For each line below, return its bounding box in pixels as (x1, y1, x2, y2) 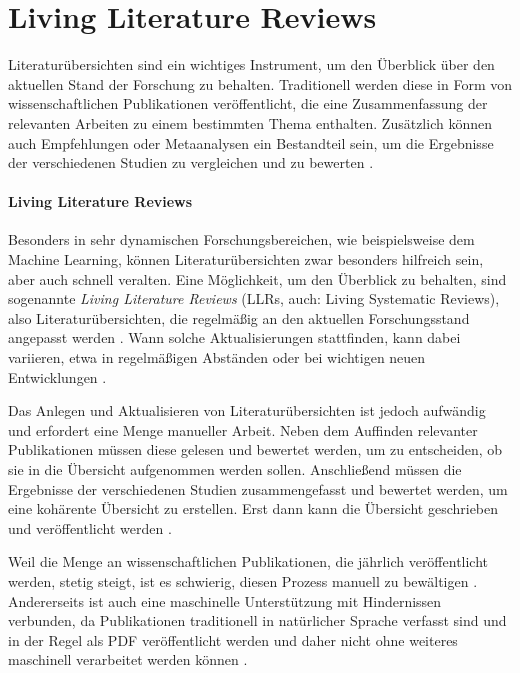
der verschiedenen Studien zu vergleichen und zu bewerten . (8, 152, 374, 173)
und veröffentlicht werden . (8, 517, 172, 538)
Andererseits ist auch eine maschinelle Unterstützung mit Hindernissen (8, 590, 442, 611)
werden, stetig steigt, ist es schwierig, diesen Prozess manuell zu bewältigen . (8, 570, 478, 591)
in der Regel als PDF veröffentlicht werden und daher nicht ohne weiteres (8, 629, 458, 650)
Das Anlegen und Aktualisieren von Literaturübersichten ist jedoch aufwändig (8, 400, 486, 421)
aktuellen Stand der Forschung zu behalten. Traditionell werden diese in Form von (8, 73, 513, 94)
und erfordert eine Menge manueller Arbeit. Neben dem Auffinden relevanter (8, 419, 478, 440)
